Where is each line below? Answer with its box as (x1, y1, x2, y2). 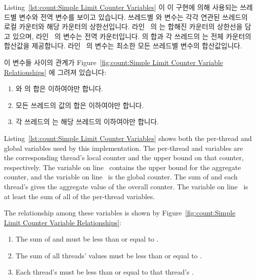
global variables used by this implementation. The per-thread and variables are (4, 142, 243, 153)
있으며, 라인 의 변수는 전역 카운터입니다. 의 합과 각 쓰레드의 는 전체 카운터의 (12, 31, 252, 41)
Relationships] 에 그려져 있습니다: (4, 67, 106, 77)
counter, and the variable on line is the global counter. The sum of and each (4, 172, 238, 182)
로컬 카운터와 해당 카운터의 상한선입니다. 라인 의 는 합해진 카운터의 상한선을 (4, 21, 243, 32)
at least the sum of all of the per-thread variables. (4, 191, 155, 201)
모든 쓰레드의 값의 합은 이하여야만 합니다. (15, 100, 144, 110)
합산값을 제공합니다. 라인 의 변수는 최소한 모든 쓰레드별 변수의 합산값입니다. (4, 40, 242, 51)
